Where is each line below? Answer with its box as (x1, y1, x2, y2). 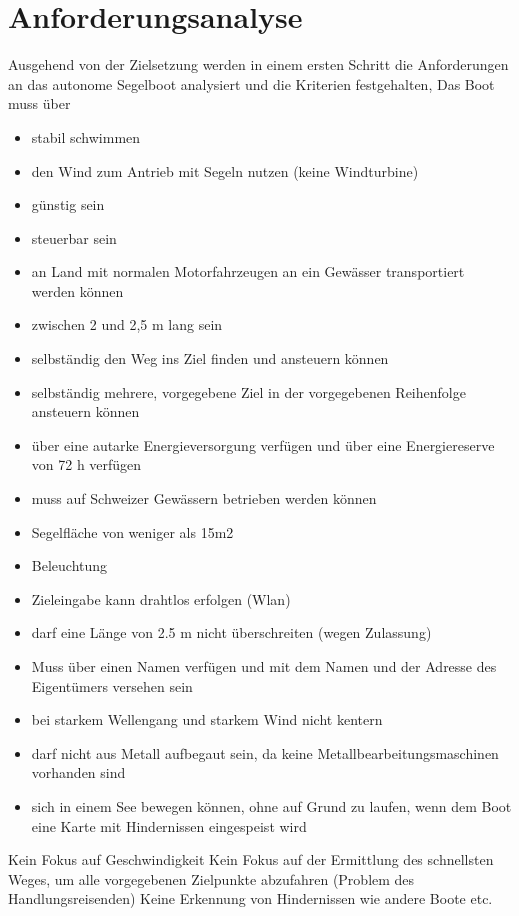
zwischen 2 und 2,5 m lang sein (31, 314, 223, 335)
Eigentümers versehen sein (31, 675, 193, 696)
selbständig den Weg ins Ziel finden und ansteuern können (31, 348, 389, 369)
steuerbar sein (31, 227, 117, 248)
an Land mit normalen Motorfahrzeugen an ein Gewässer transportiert (31, 261, 465, 282)
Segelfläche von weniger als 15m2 (31, 521, 234, 542)
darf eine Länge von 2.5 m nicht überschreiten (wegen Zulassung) (31, 622, 432, 643)
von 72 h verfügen (31, 454, 142, 475)
